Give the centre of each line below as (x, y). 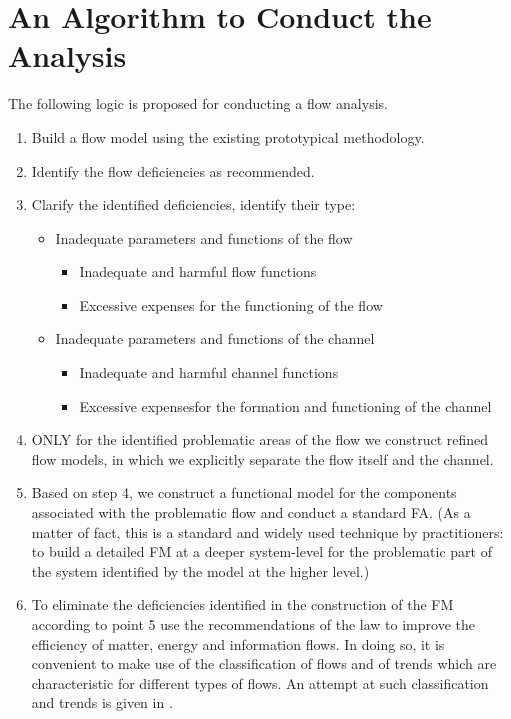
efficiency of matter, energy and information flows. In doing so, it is (238, 643)
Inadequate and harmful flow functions (198, 271)
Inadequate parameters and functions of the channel (215, 338)
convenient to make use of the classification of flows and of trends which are (264, 663)
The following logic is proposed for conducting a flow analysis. (198, 103)
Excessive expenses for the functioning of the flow (231, 304)
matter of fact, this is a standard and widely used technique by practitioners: (267, 531)
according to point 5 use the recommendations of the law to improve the (253, 624)
